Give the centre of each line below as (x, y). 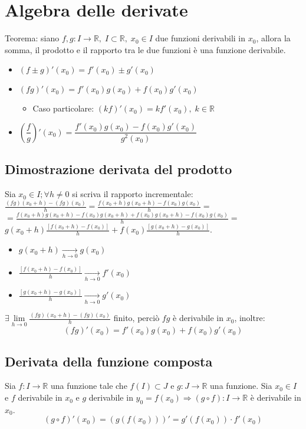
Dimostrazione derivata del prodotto (119, 169)
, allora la (273, 38)
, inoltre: (250, 318)
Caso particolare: (63, 108)
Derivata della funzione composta (109, 361)
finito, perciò (136, 318)
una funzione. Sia (241, 386)
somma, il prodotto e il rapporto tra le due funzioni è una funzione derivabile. (145, 49)
